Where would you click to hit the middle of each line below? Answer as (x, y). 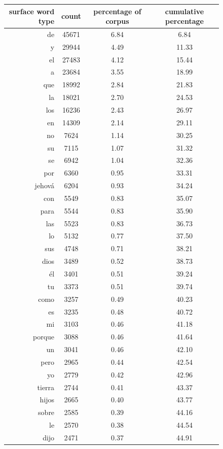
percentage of (117, 11)
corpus (117, 21)
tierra (46, 387)
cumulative (184, 11)
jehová (45, 185)
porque (44, 337)
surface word (32, 11)
